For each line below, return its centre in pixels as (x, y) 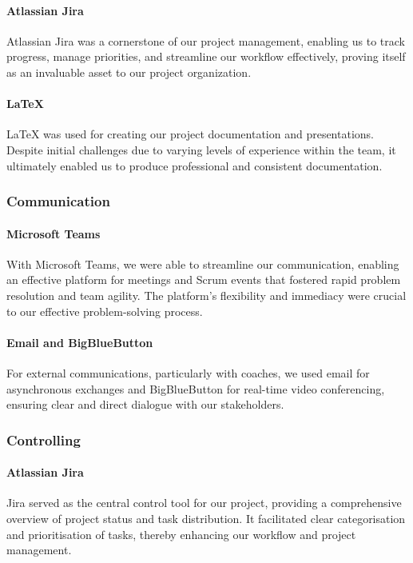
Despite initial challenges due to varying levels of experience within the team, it (201, 149)
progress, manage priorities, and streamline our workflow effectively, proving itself (206, 56)
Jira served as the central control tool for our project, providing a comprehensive (204, 503)
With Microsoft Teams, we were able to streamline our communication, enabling (203, 264)
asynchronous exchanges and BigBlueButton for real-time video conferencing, (196, 388)
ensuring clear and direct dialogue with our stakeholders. (145, 404)
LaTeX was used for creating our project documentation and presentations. (190, 134)
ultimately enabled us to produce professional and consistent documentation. (195, 165)
